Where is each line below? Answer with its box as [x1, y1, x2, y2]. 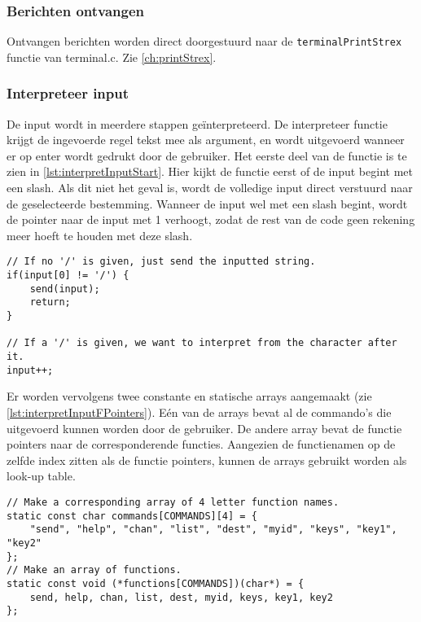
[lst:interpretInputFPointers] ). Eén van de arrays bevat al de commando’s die [7, 403, 392, 420]
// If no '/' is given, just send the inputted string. [7, 256, 316, 268]
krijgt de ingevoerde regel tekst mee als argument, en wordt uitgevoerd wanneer [7, 131, 405, 148]
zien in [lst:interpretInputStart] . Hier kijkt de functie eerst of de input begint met [7, 163, 413, 180]
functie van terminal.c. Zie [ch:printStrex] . [7, 48, 217, 65]
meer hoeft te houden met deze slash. [7, 226, 193, 243]
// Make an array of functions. [7, 564, 182, 576]
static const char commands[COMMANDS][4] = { [7, 510, 257, 522]
